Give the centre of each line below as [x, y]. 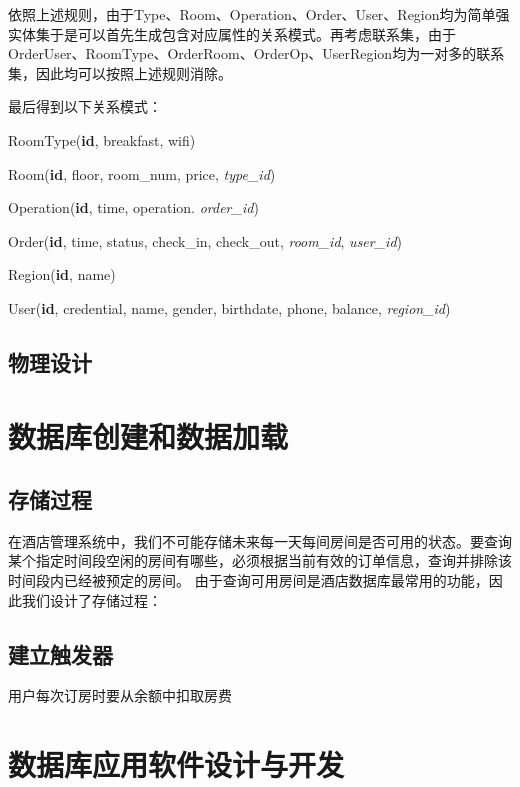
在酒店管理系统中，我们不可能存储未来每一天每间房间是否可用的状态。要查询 [260, 540]
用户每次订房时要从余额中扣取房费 [120, 695]
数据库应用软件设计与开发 [176, 764]
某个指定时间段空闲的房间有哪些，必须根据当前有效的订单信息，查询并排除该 [260, 560]
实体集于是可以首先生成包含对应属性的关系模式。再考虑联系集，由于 [232, 33]
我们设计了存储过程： [91, 599]
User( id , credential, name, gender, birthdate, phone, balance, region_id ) [229, 307]
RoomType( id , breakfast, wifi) [102, 139]
